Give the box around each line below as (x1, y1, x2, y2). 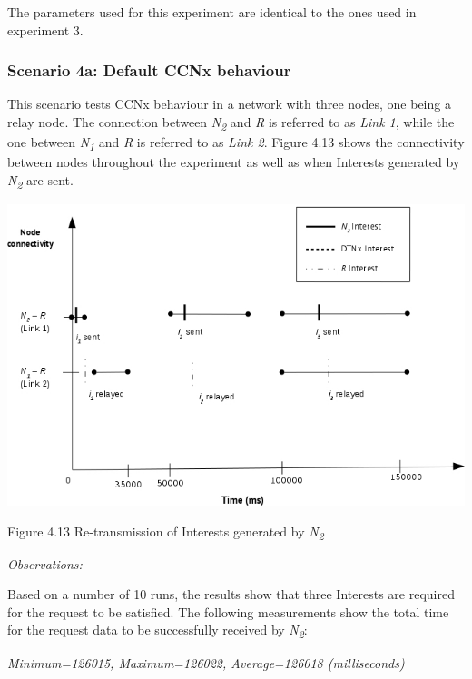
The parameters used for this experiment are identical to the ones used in (7, 3, 417, 21)
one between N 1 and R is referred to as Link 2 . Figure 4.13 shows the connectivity (7, 133, 465, 153)
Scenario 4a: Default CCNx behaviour (7, 59, 291, 82)
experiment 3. (7, 20, 84, 39)
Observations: (7, 554, 83, 573)
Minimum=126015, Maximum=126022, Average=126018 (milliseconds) (7, 653, 405, 672)
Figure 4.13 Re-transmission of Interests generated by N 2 (7, 521, 324, 543)
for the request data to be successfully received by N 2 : (7, 620, 308, 642)
